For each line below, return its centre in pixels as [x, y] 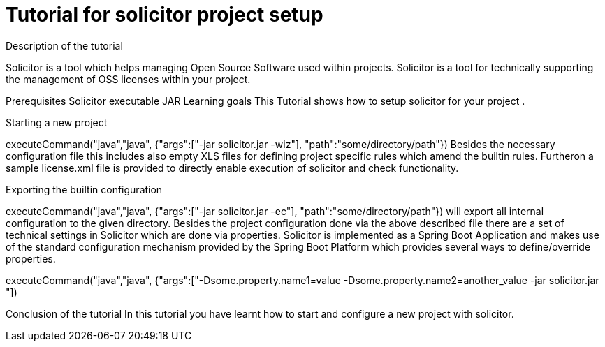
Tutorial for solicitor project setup [165, 15]
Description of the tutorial [64, 45]
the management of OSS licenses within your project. [128, 79]
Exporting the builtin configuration [84, 189]
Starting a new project [57, 122]
